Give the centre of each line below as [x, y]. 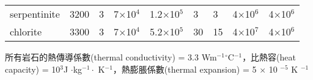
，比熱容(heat [269, 57]
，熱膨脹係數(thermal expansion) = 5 [185, 69]
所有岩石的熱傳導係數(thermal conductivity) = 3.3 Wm [111, 57]
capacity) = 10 [33, 69]
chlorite [26, 31]
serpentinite [35, 14]
